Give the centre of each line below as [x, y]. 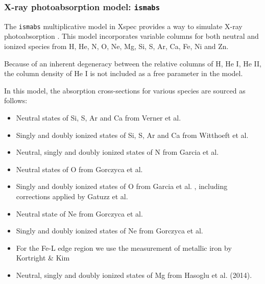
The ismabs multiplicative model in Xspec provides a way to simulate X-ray [123, 26]
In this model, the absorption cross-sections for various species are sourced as [125, 90]
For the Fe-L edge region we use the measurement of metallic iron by [124, 247]
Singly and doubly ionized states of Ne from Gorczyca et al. [110, 231]
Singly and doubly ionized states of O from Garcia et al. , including [122, 186]
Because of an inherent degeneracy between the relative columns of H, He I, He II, [133, 63]
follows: [16, 100]
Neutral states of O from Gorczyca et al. [79, 169]
